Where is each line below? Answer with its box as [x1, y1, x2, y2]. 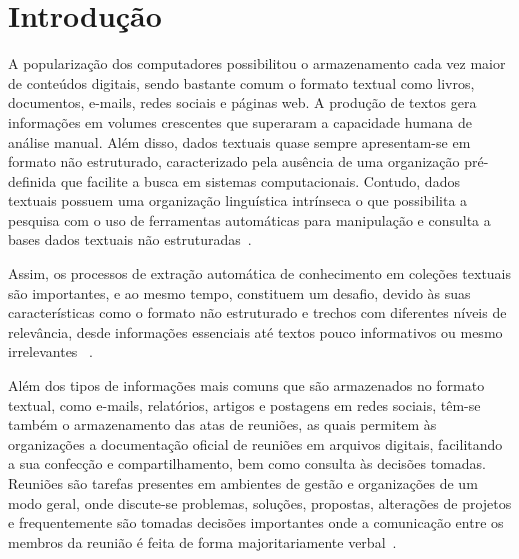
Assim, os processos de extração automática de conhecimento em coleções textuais [8, 263, 512, 284]
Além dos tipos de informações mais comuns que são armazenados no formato [8, 375, 485, 396]
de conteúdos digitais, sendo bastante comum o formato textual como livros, [8, 72, 475, 93]
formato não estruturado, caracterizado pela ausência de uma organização [8, 151, 460, 172]
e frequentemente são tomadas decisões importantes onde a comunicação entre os [8, 512, 504, 533]
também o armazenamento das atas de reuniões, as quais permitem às [8, 414, 437, 435]
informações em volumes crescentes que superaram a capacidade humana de [8, 111, 473, 132]
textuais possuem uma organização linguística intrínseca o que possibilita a [8, 190, 468, 211]
